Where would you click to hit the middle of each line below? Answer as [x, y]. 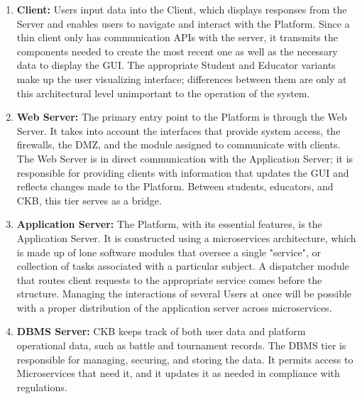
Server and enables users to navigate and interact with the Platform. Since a [183, 23]
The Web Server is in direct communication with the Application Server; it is [185, 158]
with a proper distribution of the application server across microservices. [174, 307]
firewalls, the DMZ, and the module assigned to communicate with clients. [179, 144]
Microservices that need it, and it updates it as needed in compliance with [178, 373]
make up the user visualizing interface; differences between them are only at [182, 78]
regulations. [42, 387]
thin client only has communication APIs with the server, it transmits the [177, 37]
